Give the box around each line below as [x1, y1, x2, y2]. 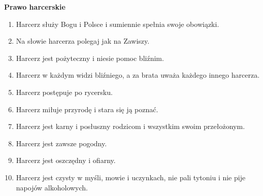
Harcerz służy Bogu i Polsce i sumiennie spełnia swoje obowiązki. [16, 18, 219, 29]
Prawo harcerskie [4, 2, 65, 12]
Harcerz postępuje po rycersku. [16, 86, 113, 97]
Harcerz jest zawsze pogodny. [16, 138, 107, 148]
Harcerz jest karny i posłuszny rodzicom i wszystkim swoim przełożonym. [16, 121, 245, 132]
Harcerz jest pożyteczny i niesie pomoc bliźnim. [16, 52, 164, 63]
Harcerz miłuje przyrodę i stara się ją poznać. [16, 104, 158, 114]
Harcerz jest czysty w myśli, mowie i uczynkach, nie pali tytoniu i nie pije [16, 172, 246, 182]
